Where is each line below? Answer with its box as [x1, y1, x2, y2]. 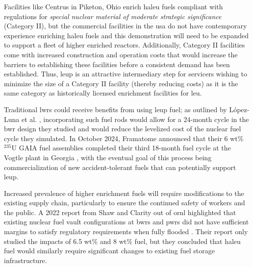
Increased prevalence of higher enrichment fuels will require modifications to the [4, 188, 244, 198]
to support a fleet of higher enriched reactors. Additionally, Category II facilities [4, 40, 245, 50]
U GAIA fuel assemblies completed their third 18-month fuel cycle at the [11, 143, 231, 153]
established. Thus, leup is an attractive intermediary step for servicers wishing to [4, 69, 247, 79]
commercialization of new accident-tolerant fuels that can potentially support [4, 162, 236, 172]
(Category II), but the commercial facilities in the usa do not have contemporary [4, 21, 247, 31]
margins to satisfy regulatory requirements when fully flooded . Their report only [4, 226, 248, 237]
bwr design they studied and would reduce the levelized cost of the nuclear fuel [4, 123, 241, 134]
